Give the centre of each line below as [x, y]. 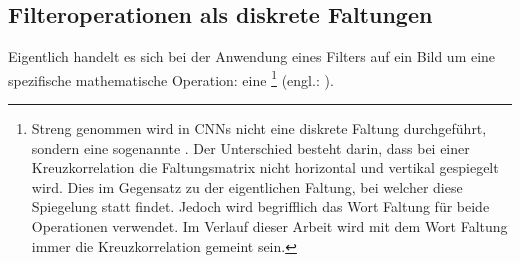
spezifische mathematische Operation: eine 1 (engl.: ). [171, 78]
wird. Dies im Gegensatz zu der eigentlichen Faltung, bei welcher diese [247, 186]
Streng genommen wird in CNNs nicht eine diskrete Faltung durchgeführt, [259, 128]
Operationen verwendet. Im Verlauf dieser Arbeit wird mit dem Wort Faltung [269, 226]
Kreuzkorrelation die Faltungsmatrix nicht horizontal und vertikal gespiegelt [265, 167]
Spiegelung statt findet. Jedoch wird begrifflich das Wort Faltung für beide [260, 206]
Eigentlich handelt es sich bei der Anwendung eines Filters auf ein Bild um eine [252, 56]
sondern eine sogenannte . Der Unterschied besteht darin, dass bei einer [250, 147]
